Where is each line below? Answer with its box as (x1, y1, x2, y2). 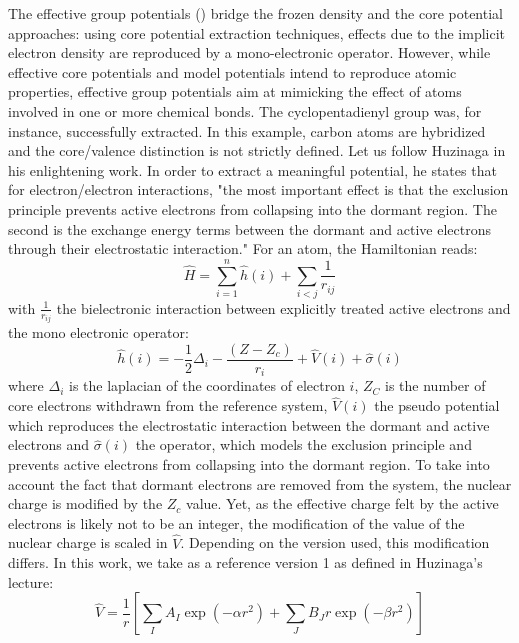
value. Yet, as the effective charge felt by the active (186, 493, 499, 514)
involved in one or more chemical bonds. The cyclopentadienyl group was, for (8, 100, 482, 121)
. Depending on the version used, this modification (180, 532, 490, 553)
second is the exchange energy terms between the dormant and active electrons (8, 218, 491, 239)
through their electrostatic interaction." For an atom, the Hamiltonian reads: (8, 238, 478, 259)
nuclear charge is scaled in (8, 532, 168, 553)
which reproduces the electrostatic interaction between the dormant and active (8, 414, 490, 435)
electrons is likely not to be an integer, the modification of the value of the (8, 512, 465, 533)
